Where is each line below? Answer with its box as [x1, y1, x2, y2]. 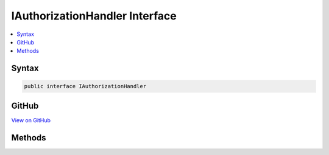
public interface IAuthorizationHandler [24, 83, 146, 90]
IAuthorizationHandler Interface [11, 9, 177, 22]
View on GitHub [11, 116, 51, 124]
